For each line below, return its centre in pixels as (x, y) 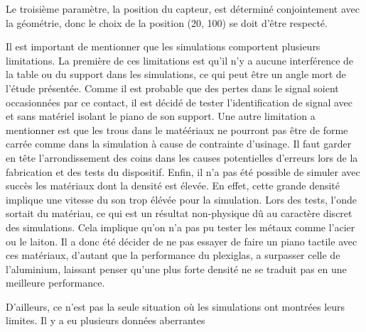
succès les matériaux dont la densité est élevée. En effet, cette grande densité (173, 186)
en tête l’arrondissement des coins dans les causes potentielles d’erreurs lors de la (182, 157)
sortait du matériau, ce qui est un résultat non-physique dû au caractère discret (179, 213)
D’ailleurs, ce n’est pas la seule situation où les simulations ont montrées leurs (176, 306)
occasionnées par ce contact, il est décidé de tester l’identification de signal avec (179, 102)
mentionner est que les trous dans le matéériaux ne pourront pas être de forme (177, 129)
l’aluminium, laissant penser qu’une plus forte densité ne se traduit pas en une (176, 269)
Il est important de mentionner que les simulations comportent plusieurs (163, 46)
